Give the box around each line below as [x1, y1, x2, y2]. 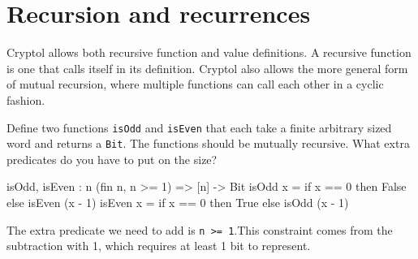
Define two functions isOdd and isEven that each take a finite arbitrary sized [6, 119, 392, 136]
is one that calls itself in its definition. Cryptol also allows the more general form [6, 59, 408, 76]
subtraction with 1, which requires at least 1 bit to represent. [6, 237, 311, 254]
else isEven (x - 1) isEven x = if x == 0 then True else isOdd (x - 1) [6, 194, 349, 210]
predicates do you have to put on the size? [6, 150, 218, 167]
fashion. [6, 91, 45, 108]
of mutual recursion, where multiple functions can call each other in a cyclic [6, 76, 384, 93]
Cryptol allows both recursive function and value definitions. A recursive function [6, 44, 412, 61]
